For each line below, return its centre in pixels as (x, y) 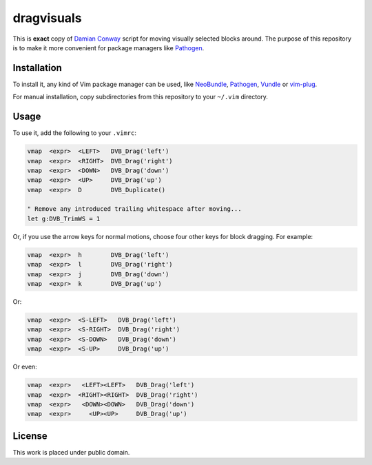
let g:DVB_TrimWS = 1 (64, 218)
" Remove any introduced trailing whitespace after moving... (134, 209)
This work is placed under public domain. (71, 452)
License (30, 436)
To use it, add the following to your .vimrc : (75, 133)
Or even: (25, 367)
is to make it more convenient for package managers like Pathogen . (108, 48)
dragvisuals (47, 18)
